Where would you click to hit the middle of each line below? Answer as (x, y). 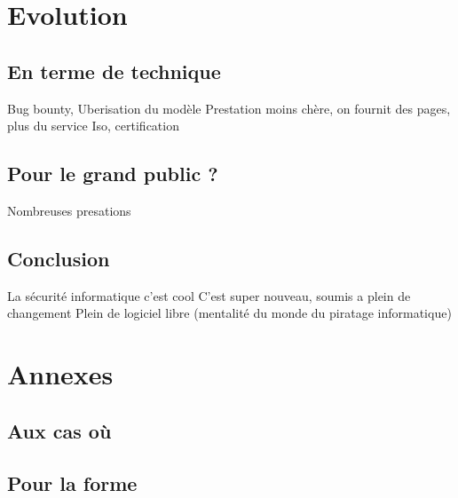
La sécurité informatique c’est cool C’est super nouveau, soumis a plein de (209, 295)
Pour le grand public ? (113, 174)
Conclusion (59, 258)
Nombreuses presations (69, 210)
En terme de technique (114, 71)
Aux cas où (59, 430)
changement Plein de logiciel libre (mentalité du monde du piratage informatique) (229, 313)
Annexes (60, 374)
